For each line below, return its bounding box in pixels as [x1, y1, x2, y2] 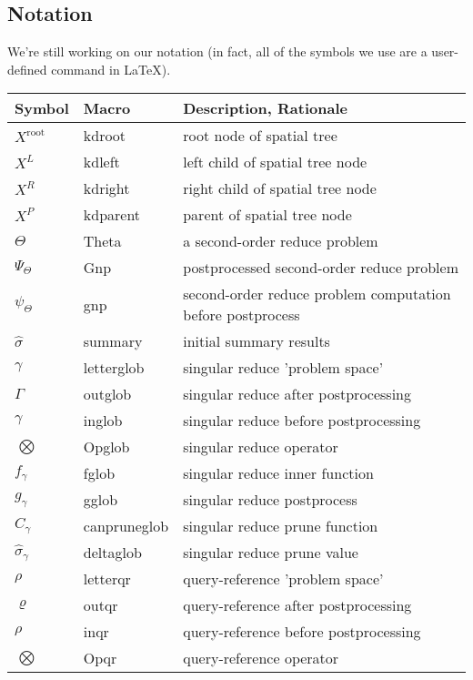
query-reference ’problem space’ [183, 568, 384, 590]
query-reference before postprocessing [183, 621, 421, 643]
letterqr [83, 568, 131, 590]
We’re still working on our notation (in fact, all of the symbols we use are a [7, 42, 428, 61]
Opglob [83, 436, 130, 458]
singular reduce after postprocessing [183, 383, 411, 405]
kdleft [83, 151, 120, 173]
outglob [83, 383, 132, 405]
